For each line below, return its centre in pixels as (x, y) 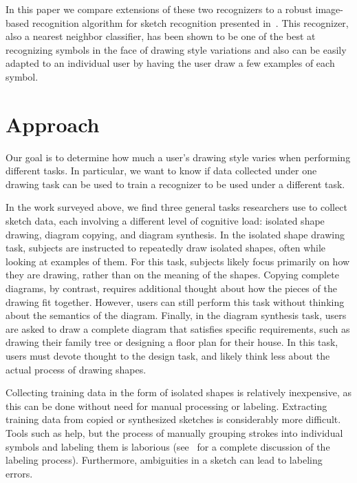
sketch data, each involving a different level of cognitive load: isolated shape (165, 221)
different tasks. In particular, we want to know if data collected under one (161, 171)
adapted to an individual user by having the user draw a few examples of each (170, 63)
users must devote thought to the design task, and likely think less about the (168, 356)
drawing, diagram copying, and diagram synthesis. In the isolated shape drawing (175, 234)
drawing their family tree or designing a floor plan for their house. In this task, (172, 342)
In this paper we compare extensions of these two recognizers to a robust (159, 9)
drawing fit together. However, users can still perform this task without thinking (175, 301)
